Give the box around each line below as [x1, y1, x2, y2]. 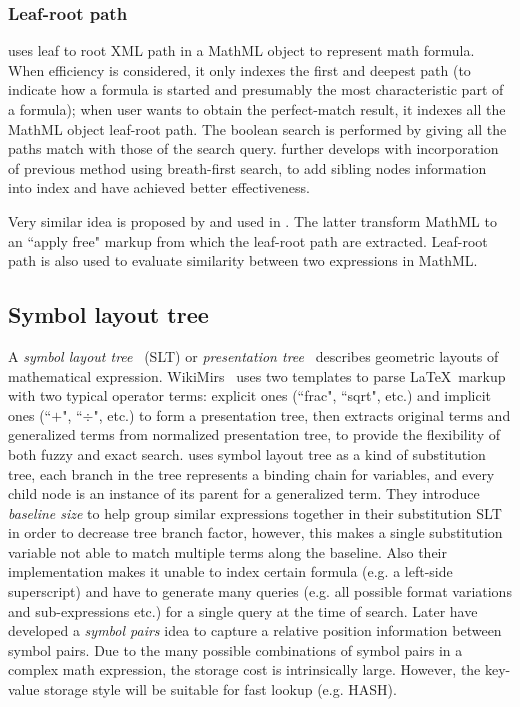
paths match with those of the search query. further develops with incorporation [8, 138, 499, 159]
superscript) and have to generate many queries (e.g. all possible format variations [8, 581, 512, 602]
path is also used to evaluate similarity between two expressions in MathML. [8, 250, 478, 271]
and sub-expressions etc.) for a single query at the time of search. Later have [8, 600, 478, 621]
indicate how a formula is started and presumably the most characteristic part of [8, 79, 504, 100]
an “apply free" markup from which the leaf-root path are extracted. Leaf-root [8, 230, 488, 251]
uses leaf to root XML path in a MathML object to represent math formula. [8, 40, 475, 61]
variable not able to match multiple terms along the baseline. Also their [8, 541, 447, 562]
